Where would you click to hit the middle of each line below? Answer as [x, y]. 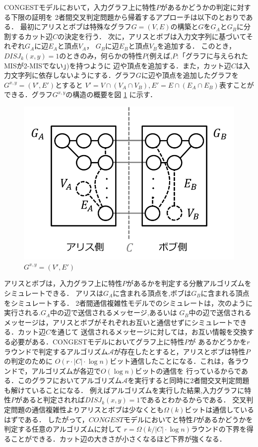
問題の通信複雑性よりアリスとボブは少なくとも [87, 410]
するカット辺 [32, 36]
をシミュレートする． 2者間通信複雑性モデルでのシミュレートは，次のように [129, 303]
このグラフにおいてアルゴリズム [70, 380]
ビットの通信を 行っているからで [188, 370]
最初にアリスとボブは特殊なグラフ [76, 27]
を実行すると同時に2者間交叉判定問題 [189, 380]
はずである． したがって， [46, 419]
